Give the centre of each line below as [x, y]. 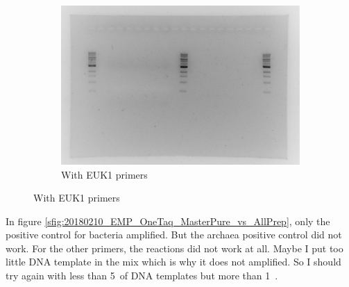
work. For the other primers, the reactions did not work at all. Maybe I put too [174, 248]
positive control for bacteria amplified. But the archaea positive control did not [174, 235]
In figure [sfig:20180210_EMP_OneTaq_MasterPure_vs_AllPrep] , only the [168, 221]
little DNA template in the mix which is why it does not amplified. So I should [173, 262]
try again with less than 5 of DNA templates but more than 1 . [142, 276]
